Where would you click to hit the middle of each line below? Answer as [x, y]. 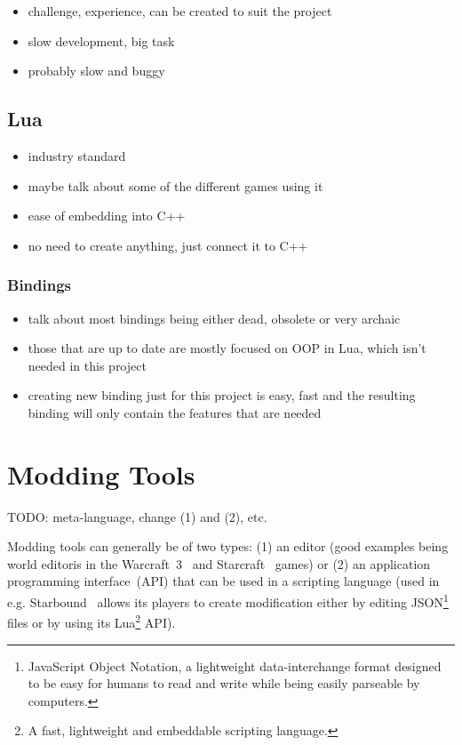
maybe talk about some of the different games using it [175, 185]
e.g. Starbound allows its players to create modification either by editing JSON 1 [228, 601]
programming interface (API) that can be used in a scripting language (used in [223, 581]
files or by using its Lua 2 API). [92, 621]
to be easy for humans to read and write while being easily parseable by [224, 683]
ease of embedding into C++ [107, 216]
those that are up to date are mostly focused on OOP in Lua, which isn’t [227, 348]
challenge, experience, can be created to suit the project [180, 11]
